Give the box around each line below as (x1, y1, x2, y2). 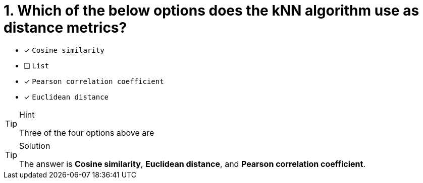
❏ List (24, 61, 49, 70)
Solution (19, 140, 50, 151)
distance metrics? (4, 19, 127, 36)
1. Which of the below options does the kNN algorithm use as (4, 2, 419, 19)
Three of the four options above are (19, 127, 154, 138)
